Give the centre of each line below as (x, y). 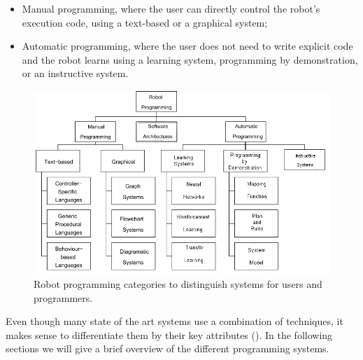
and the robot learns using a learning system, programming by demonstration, (190, 59)
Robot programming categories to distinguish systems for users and (178, 283)
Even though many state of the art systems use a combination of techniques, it (175, 321)
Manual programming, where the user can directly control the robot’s (171, 8)
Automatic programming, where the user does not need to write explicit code (187, 46)
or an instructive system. (75, 73)
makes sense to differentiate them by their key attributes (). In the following (169, 334)
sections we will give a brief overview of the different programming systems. (168, 348)
